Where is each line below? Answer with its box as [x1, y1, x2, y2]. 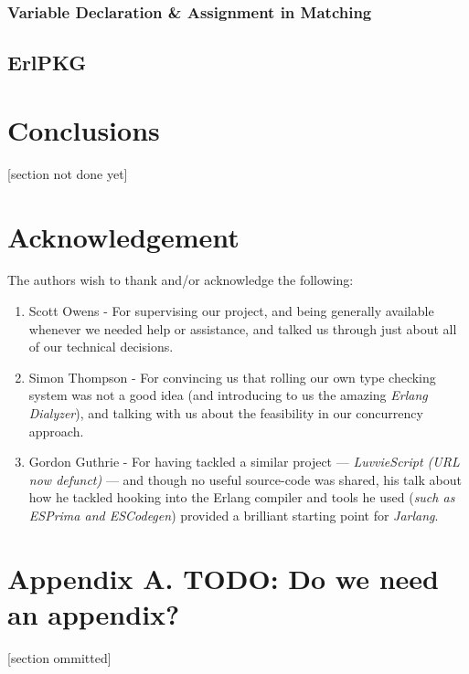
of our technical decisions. [28, 337, 174, 356]
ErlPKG [7, 48, 87, 77]
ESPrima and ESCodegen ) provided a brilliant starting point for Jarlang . [28, 506, 439, 524]
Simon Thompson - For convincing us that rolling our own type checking [28, 367, 436, 386]
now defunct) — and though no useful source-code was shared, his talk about [28, 469, 462, 489]
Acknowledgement [7, 217, 240, 255]
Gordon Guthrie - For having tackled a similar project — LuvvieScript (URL [28, 452, 460, 471]
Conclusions [7, 111, 160, 148]
